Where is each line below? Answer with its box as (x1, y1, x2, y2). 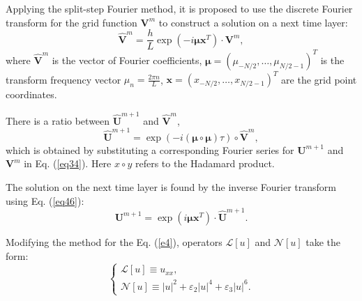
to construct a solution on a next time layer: (158, 15, 348, 29)
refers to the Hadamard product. (135, 156, 275, 171)
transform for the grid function (6, 15, 137, 29)
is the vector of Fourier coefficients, (52, 52, 202, 67)
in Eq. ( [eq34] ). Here (24, 156, 112, 171)
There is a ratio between (6, 113, 110, 128)
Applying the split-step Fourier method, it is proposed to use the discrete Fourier (6, 1, 353, 15)
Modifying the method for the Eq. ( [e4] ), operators (6, 234, 223, 249)
